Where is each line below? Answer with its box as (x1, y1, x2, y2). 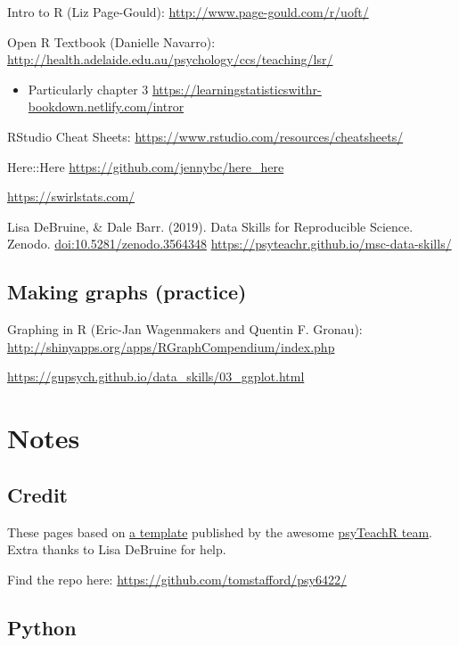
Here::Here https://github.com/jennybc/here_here (7, 157, 284, 176)
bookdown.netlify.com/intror (28, 97, 184, 116)
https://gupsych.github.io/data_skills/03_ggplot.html (7, 367, 305, 386)
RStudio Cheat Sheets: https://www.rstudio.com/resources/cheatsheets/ (7, 127, 404, 145)
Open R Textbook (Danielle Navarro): (7, 32, 216, 51)
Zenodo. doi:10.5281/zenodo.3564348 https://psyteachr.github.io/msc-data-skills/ (7, 234, 452, 253)
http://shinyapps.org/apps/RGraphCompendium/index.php (7, 337, 335, 356)
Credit (7, 480, 68, 508)
